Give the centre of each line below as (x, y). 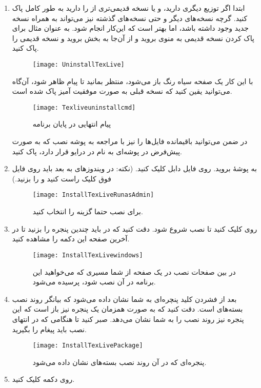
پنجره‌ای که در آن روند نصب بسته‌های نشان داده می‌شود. (119, 362)
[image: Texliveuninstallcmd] (84, 107)
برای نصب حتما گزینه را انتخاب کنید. (88, 211)
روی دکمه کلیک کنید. (43, 379)
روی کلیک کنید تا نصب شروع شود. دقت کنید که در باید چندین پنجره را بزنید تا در (135, 228)
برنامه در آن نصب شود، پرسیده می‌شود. (94, 282)
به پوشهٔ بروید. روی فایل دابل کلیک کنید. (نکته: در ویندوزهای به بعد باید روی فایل (134, 168)
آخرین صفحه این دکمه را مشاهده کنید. (71, 239)
